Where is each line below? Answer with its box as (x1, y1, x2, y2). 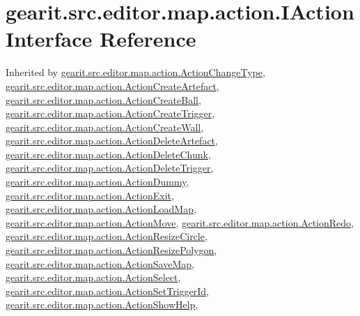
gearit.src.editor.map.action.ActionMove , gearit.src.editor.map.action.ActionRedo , (6, 215, 354, 230)
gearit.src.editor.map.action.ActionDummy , (6, 174, 189, 189)
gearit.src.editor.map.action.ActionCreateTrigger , (6, 106, 215, 121)
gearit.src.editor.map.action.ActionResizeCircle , (6, 229, 208, 243)
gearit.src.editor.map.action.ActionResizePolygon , (6, 243, 217, 257)
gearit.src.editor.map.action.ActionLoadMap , (6, 202, 196, 216)
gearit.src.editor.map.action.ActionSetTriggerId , (6, 283, 209, 298)
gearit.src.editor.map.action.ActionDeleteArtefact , (6, 133, 218, 148)
